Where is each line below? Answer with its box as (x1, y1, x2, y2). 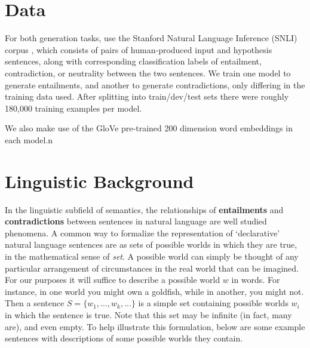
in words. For (231, 273, 280, 286)
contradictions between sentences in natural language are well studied (5, 215, 267, 227)
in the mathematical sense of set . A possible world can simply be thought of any (5, 250, 299, 262)
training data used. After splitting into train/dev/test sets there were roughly (5, 90, 289, 103)
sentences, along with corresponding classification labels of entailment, (5, 55, 262, 67)
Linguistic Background (5, 168, 194, 193)
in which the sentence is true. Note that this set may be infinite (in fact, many (5, 308, 292, 321)
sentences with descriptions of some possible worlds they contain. (5, 332, 243, 344)
